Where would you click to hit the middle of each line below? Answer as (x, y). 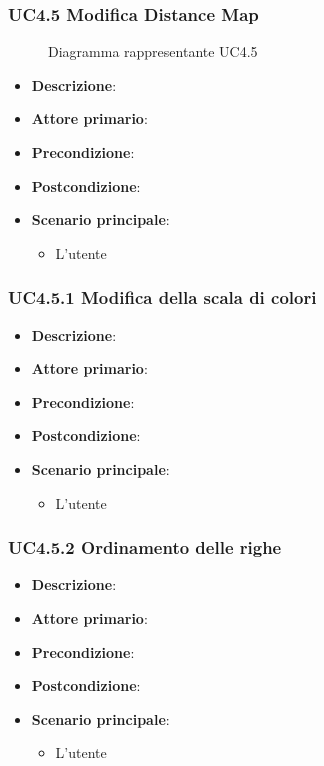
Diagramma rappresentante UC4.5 (153, 51)
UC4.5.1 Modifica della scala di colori (162, 297)
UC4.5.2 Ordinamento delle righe (145, 547)
